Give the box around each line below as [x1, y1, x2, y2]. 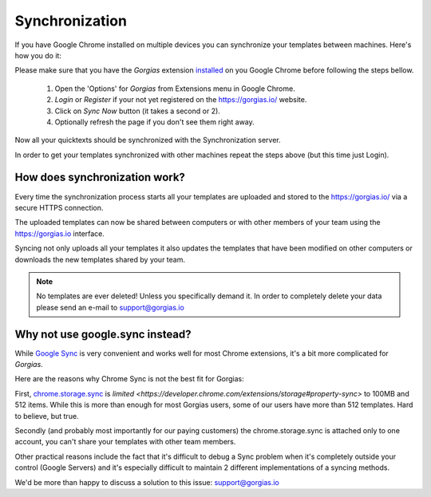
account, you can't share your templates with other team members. [14, 437, 236, 447]
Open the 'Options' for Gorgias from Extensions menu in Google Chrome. [54, 84, 295, 93]
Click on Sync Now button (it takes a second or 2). [54, 106, 221, 116]
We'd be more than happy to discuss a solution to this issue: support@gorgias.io [14, 477, 279, 487]
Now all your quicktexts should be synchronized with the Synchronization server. [14, 136, 281, 145]
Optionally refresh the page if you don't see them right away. [54, 116, 255, 127]
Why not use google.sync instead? [14, 327, 192, 341]
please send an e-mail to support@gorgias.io [36, 302, 185, 312]
